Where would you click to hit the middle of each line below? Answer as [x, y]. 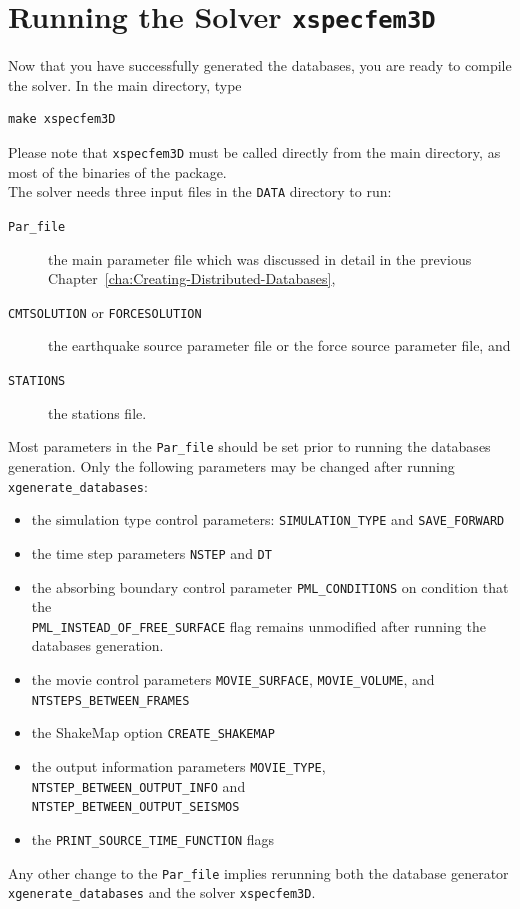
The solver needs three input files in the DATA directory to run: [200, 191]
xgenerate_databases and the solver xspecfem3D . [162, 892]
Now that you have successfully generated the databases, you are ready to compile [260, 65]
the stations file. [97, 412]
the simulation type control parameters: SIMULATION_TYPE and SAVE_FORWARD [268, 519]
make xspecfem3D [62, 119]
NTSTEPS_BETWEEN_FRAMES [110, 700]
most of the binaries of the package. [117, 171]
